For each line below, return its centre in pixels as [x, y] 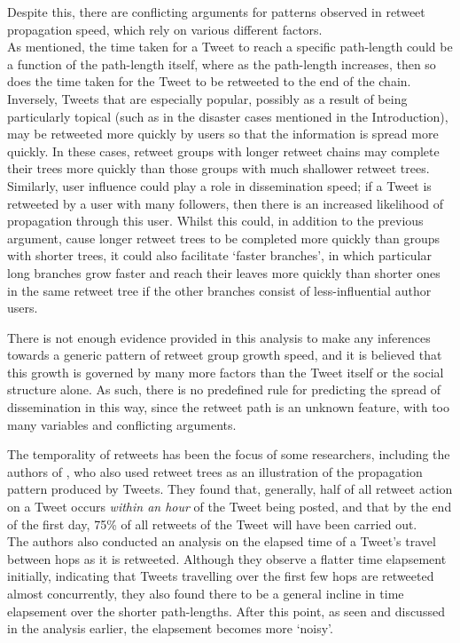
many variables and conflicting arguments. [122, 424]
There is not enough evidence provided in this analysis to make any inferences [219, 337]
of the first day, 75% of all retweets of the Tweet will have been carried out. [212, 524]
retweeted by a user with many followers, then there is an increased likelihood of [226, 203]
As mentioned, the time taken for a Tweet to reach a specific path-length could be [230, 47]
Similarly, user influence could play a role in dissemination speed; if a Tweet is [219, 185]
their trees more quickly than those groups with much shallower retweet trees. [218, 168]
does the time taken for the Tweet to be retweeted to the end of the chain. [209, 81]
